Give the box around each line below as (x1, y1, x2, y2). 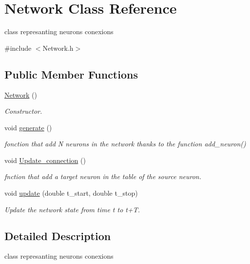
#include (4, 42, 32, 53)
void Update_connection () (4, 155, 86, 165)
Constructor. (4, 106, 42, 116)
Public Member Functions (4, 66, 138, 81)
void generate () (4, 122, 52, 132)
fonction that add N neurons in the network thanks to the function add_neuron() (4, 139, 246, 149)
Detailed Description (4, 228, 111, 243)
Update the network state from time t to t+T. (4, 204, 140, 214)
